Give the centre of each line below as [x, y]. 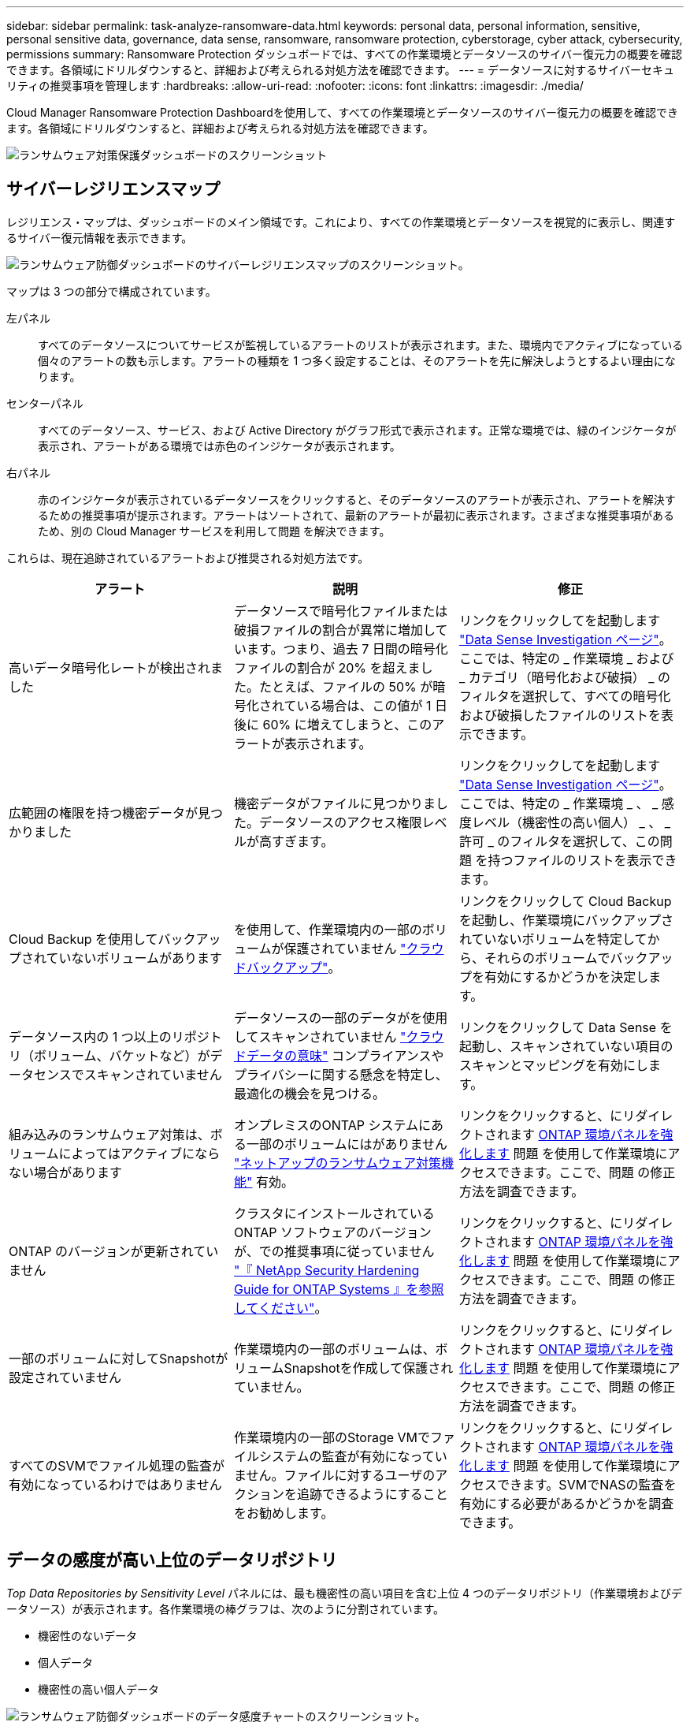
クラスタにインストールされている [334, 1213]
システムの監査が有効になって [347, 1456]
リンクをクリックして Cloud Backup [565, 901]
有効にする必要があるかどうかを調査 [566, 1503]
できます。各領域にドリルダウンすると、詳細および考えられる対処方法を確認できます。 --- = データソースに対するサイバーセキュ [341, 70]
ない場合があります [66, 1172]
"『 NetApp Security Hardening [326, 1270]
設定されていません [65, 1377]
